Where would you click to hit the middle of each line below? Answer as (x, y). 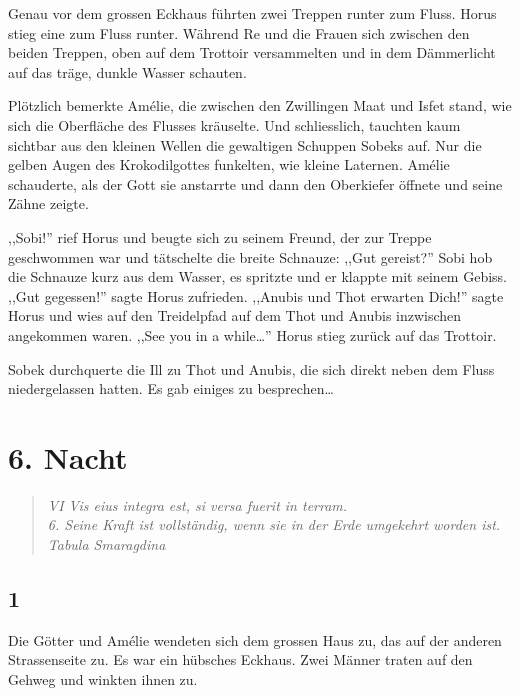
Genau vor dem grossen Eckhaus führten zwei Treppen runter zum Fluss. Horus (252, 13)
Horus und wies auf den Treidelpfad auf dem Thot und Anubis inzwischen (235, 315)
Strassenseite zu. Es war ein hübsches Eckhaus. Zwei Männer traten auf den (240, 659)
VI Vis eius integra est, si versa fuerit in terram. (197, 504)
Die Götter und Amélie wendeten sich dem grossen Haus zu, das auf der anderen (255, 639)
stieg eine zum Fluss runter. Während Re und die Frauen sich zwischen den (239, 32)
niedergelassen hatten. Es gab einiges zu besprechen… (171, 388)
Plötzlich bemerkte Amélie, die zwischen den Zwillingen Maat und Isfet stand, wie (260, 105)
